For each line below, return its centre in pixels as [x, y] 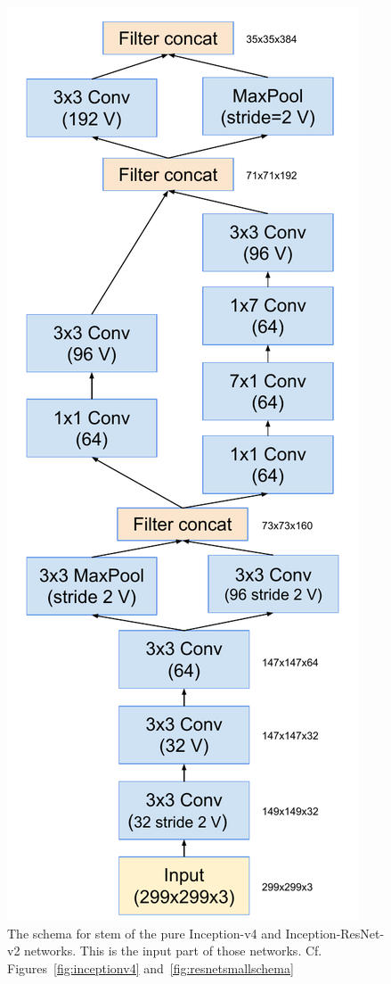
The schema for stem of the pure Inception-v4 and [144, 933]
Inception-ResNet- [335, 933]
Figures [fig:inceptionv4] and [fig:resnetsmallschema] [151, 967]
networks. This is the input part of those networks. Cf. [173, 951]
